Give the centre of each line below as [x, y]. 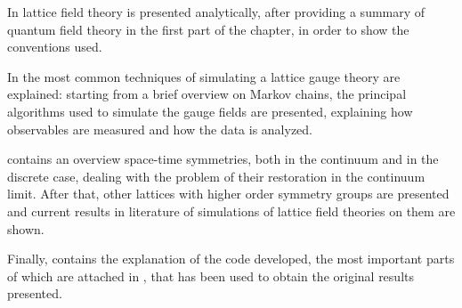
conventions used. [55, 47]
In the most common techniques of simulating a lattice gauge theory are [204, 76]
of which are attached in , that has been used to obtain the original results [211, 276]
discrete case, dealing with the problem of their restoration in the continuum [216, 176]
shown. [26, 228]
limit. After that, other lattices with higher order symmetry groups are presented [228, 194]
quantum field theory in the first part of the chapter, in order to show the [208, 29]
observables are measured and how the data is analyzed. [160, 129]
